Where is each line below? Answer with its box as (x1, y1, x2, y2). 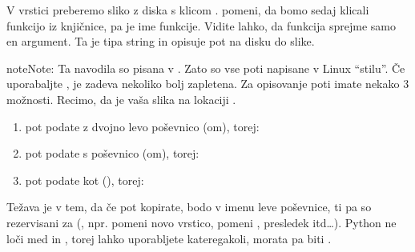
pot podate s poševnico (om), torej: (25, 145, 199, 162)
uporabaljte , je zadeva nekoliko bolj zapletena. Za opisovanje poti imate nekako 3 (6, 75, 409, 92)
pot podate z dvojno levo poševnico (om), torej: (25, 118, 260, 134)
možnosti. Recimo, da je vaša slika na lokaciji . (6, 90, 236, 107)
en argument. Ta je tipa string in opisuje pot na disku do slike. (6, 33, 315, 50)
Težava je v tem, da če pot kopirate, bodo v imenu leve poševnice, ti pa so (6, 198, 372, 215)
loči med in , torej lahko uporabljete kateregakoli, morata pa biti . (6, 230, 332, 246)
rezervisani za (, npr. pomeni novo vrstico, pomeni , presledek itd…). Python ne (6, 214, 397, 230)
